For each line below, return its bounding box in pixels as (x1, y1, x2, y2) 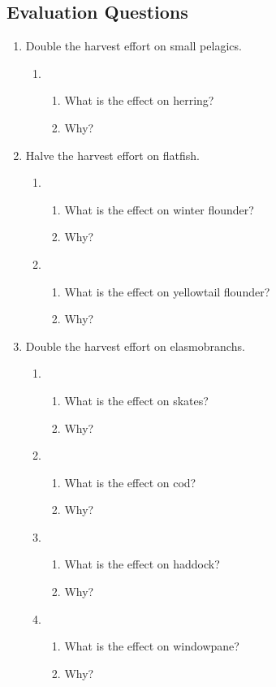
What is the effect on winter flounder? (64, 201, 254, 218)
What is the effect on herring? (64, 92, 214, 109)
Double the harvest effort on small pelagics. (25, 37, 242, 54)
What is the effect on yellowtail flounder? (64, 283, 270, 300)
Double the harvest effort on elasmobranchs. (25, 337, 245, 354)
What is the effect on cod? (64, 473, 196, 490)
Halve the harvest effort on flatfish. (25, 146, 200, 163)
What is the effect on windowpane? (64, 637, 239, 655)
